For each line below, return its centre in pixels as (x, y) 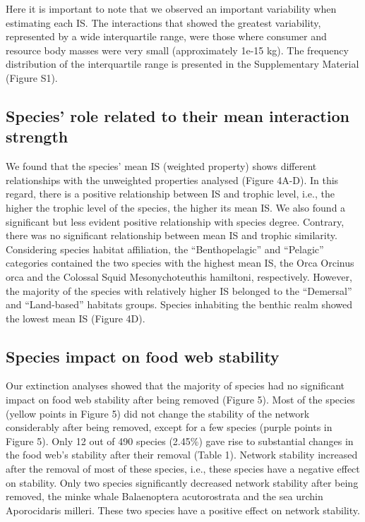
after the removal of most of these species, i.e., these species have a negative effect (183, 469)
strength (37, 136)
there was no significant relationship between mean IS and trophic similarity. (172, 235)
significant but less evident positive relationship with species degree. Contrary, (175, 221)
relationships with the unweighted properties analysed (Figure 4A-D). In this (172, 180)
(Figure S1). (32, 77)
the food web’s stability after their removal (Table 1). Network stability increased (182, 455)
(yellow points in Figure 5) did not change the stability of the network (158, 413)
